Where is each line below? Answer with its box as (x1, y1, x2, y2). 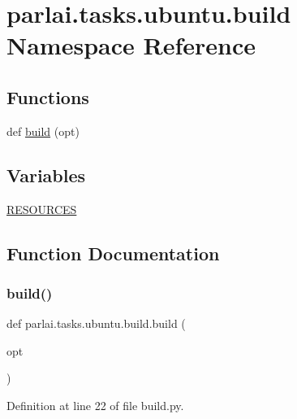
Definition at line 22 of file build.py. (6, 396, 184, 413)
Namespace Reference (6, 28, 256, 62)
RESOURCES (6, 200, 77, 217)
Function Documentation (6, 240, 220, 265)
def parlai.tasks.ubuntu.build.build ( (6, 315, 186, 332)
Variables (6, 162, 86, 187)
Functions (6, 84, 89, 109)
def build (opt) (6, 122, 80, 139)
